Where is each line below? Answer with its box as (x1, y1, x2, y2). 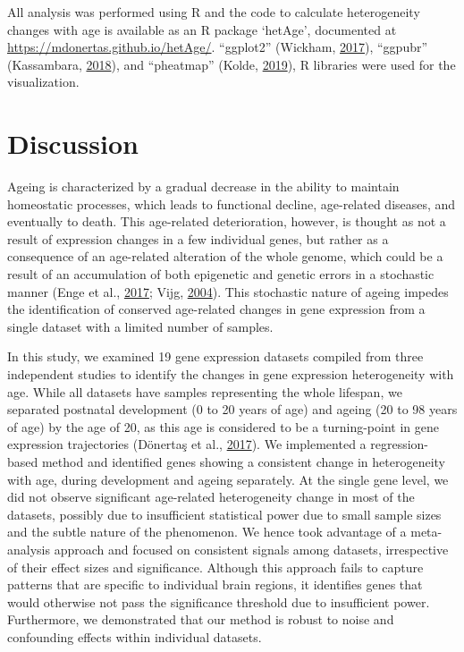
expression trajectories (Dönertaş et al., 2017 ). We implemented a (7, 435, 367, 453)
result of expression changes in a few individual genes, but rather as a (7, 229, 389, 248)
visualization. (7, 72, 80, 91)
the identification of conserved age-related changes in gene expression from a (7, 300, 426, 318)
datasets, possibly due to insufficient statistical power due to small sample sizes (7, 504, 442, 523)
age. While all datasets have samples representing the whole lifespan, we (7, 382, 402, 401)
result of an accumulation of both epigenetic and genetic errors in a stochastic (7, 265, 434, 284)
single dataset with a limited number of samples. (7, 317, 274, 335)
